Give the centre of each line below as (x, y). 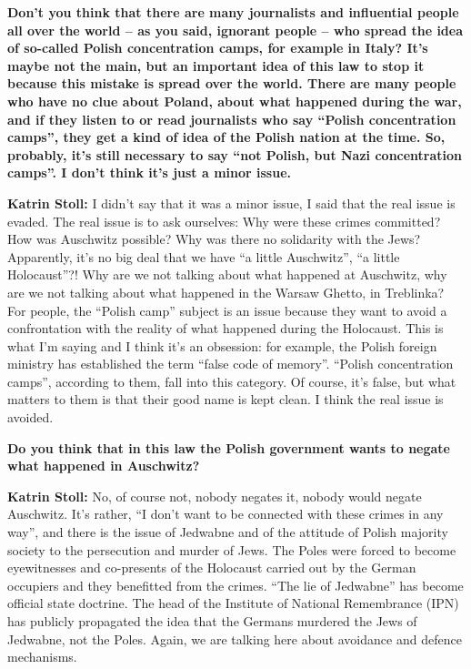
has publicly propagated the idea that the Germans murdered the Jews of (212, 621)
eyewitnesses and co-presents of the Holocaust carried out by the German (212, 568)
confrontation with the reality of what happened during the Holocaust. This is (225, 328)
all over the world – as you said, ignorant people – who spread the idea (235, 30)
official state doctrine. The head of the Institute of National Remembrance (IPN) (233, 603)
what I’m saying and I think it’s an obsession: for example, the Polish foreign (222, 345)
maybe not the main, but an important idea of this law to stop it (216, 65)
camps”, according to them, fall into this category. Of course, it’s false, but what (232, 381)
